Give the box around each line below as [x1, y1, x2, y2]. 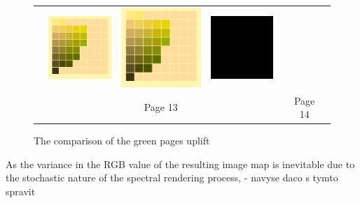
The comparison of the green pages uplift [34, 133, 210, 148]
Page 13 [144, 100, 178, 114]
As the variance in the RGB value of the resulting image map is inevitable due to [6, 156, 355, 171]
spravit [6, 183, 36, 198]
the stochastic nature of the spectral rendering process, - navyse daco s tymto [6, 170, 338, 185]
